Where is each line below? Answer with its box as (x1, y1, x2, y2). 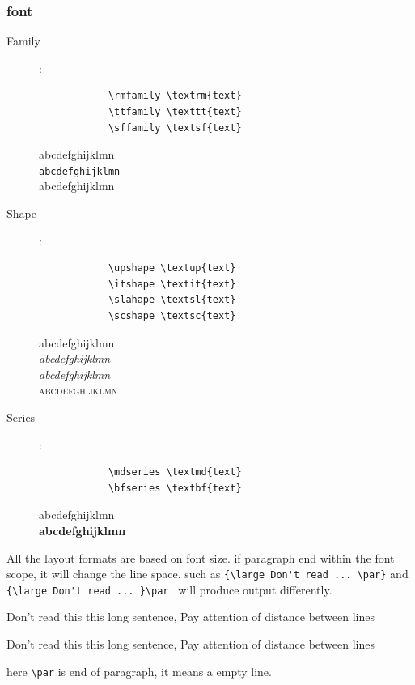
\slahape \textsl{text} (108, 294, 236, 306)
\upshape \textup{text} (108, 262, 236, 274)
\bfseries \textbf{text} (108, 482, 242, 494)
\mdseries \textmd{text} (108, 466, 242, 479)
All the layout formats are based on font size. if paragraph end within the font (6, 549, 395, 566)
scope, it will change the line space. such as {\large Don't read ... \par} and (6, 565, 409, 582)
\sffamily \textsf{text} (108, 121, 242, 134)
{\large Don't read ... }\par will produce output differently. (6, 581, 332, 598)
